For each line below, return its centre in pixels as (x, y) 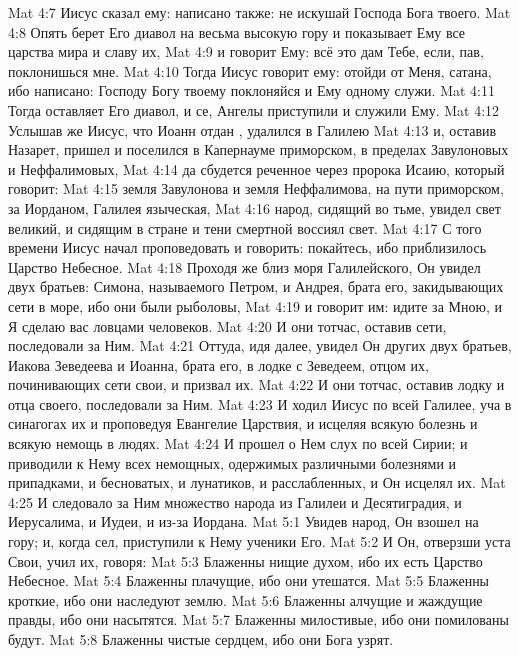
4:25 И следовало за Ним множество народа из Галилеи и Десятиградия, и (235, 501)
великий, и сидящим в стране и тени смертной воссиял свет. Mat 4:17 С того (245, 227)
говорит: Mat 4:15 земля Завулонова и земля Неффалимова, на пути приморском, (256, 188)
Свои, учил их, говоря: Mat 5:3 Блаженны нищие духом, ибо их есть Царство (245, 560)
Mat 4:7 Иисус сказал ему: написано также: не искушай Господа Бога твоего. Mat (259, 12)
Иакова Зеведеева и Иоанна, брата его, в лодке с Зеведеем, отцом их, (218, 364)
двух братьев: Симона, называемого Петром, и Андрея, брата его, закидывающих (256, 286)
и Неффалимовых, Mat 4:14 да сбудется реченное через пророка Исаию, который (256, 168)
